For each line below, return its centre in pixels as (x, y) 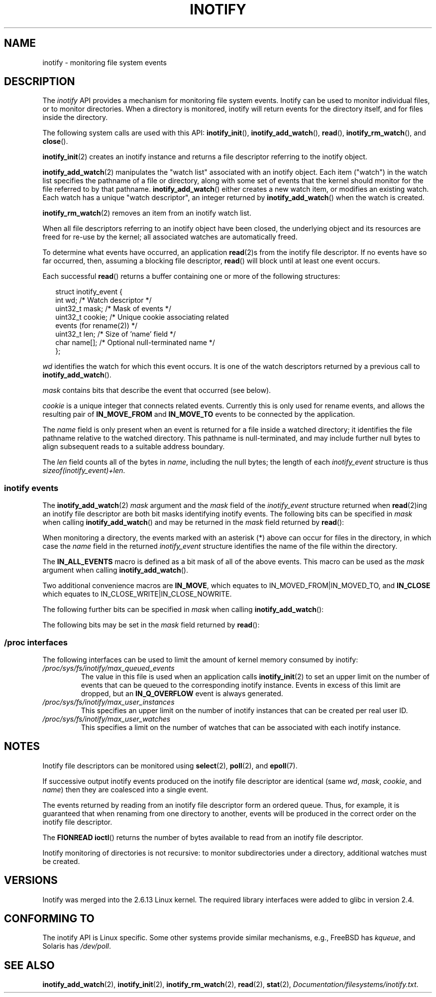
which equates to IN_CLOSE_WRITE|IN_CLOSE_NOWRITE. (137, 594)
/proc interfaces (36, 642)
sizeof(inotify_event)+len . (84, 471)
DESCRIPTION (40, 82)
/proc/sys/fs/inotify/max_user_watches (107, 719)
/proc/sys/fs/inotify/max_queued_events (109, 668)
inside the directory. (75, 118)
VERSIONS (31, 880)
